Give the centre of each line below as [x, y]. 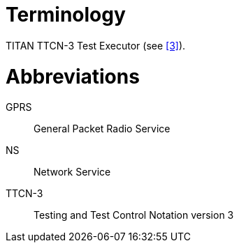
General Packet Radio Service [102, 129]
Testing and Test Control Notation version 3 [134, 215]
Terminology [66, 15]
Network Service [72, 172]
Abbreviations [73, 76]
